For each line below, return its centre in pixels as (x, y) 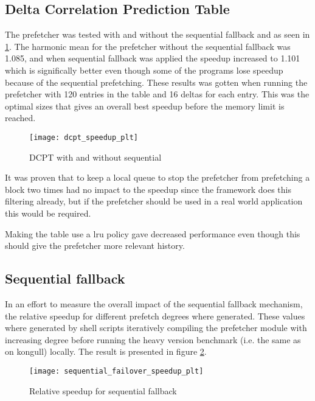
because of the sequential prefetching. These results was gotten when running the (156, 82)
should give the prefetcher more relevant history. (95, 246)
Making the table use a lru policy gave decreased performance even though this (153, 233)
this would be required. (48, 213)
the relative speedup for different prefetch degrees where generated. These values (155, 316)
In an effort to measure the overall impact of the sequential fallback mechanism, (154, 303)
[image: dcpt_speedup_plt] (84, 137)
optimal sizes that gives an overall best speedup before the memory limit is (145, 106)
